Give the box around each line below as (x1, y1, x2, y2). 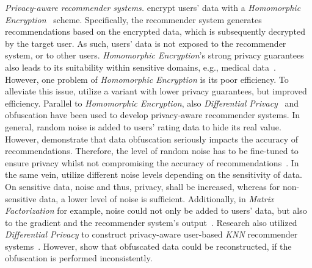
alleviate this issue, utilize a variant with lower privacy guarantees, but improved (5, 85, 307, 97)
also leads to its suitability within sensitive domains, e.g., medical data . (5, 60, 276, 73)
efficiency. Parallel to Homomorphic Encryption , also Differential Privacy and (5, 96, 299, 109)
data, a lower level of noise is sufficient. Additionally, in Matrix (39, 192, 274, 205)
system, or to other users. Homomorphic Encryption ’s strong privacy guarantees (5, 49, 304, 62)
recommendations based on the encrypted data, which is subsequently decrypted (5, 25, 306, 38)
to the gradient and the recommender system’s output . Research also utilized (5, 216, 297, 228)
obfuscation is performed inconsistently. (5, 252, 153, 264)
